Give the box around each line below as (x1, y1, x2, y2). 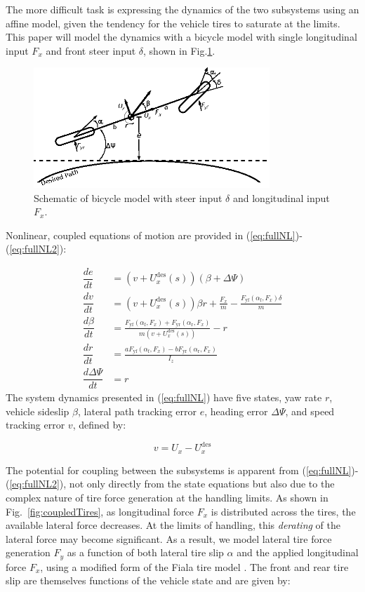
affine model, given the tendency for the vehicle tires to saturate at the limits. (6, 15, 340, 30)
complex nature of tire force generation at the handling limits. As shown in (6, 490, 328, 505)
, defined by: (72, 417, 126, 432)
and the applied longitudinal (237, 545, 359, 560)
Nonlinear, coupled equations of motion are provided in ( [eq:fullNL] (6, 227, 296, 242)
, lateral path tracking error (77, 403, 197, 418)
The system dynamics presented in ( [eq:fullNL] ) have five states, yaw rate (6, 390, 322, 405)
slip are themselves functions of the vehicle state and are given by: (6, 573, 291, 588)
